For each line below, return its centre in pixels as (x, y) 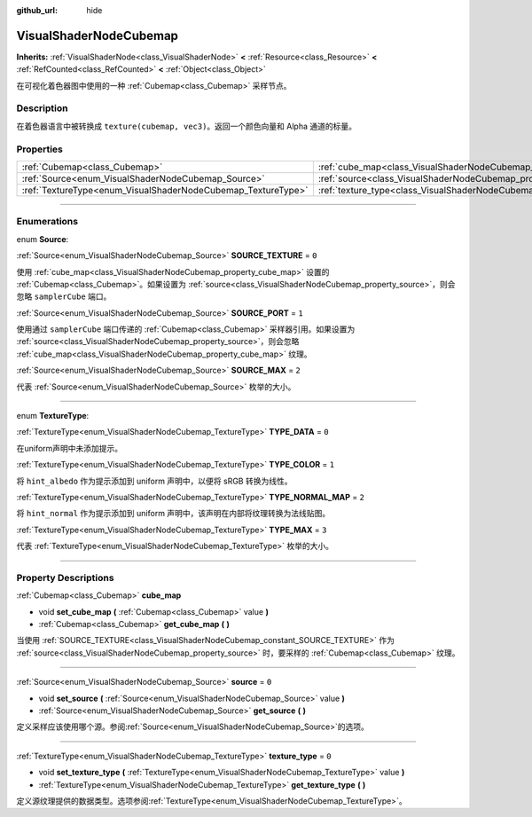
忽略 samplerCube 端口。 (64, 296)
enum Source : (43, 239)
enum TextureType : (53, 416)
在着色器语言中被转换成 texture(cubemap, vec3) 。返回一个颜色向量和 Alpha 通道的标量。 (187, 126)
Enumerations (47, 222)
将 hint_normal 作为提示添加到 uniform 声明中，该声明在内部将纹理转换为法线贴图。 (173, 514)
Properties (40, 149)
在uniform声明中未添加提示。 (70, 448)
